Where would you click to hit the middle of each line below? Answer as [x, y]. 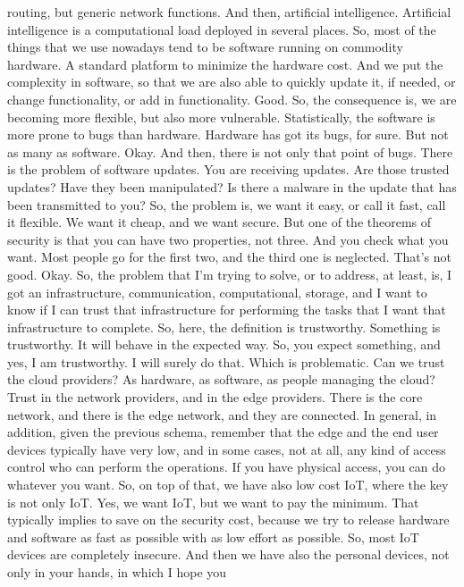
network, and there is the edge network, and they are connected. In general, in [222, 414]
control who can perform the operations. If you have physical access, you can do [227, 467]
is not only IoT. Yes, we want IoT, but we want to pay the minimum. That [213, 502]
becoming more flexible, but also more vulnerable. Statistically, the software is [221, 117]
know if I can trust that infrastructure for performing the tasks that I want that [227, 310]
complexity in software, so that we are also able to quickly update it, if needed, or [232, 82]
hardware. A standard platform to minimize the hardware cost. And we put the [225, 64]
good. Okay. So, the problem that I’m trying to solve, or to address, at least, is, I [230, 274]
